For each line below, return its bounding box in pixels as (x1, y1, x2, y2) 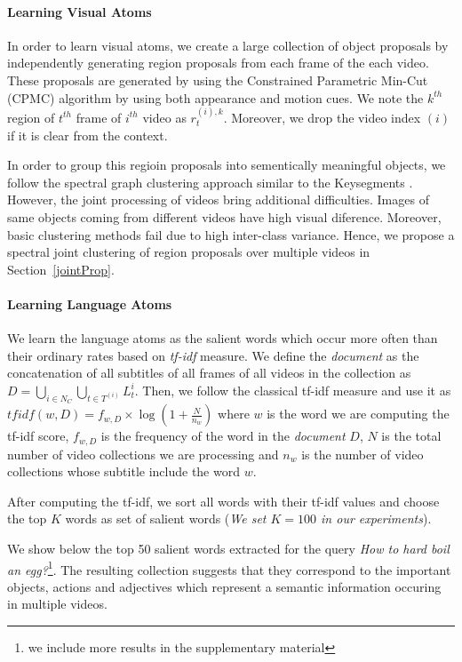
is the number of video (301, 444, 424, 463)
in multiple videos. (7, 594, 108, 613)
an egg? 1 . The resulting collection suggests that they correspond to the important (7, 557, 451, 578)
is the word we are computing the (267, 404, 450, 423)
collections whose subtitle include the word (7, 462, 240, 481)
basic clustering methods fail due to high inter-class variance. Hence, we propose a (7, 225, 455, 243)
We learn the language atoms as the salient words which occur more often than (7, 329, 438, 347)
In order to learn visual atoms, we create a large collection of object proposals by (7, 36, 449, 54)
